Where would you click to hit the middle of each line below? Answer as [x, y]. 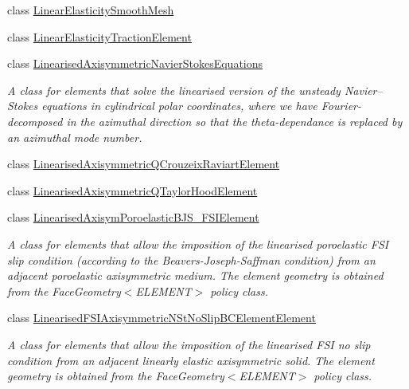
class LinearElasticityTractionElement [99, 36]
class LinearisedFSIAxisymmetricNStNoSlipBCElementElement [162, 318]
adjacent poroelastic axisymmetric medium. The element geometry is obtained [195, 275]
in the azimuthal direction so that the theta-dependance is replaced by [234, 121]
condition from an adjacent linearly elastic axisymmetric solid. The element [191, 360]
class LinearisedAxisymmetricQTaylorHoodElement [132, 190]
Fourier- [341, 106]
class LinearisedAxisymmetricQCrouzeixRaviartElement [144, 164]
